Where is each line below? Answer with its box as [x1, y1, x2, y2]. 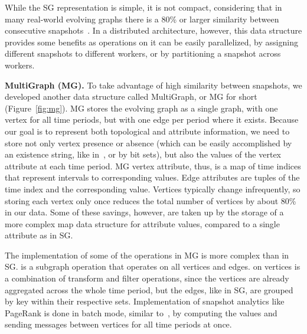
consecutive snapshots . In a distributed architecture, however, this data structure [5, 24, 302, 37]
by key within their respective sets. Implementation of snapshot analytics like [5, 295, 285, 307]
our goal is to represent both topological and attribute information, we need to [5, 125, 290, 137]
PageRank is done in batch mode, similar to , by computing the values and [5, 306, 277, 319]
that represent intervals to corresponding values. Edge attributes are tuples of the [5, 171, 300, 184]
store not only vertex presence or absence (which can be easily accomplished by [5, 136, 292, 149]
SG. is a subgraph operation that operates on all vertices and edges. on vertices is [5, 260, 301, 273]
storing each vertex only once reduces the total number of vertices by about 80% [5, 194, 296, 207]
